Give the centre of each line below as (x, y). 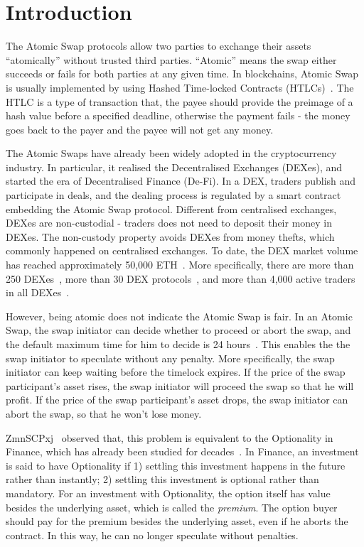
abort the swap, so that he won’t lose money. (104, 413)
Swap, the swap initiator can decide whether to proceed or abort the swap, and (178, 330)
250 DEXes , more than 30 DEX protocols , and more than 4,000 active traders (181, 278)
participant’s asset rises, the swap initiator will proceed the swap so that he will (180, 385)
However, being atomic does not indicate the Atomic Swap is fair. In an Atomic (179, 316)
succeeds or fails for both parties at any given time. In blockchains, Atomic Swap (182, 74)
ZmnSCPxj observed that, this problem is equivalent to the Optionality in (170, 437)
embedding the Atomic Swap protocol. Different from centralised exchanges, (171, 208)
